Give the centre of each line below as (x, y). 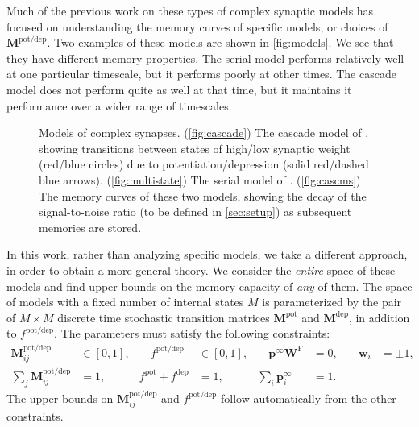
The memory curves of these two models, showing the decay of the (203, 195)
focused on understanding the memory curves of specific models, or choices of (197, 26)
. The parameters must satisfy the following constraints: (192, 333)
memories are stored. (90, 227)
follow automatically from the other (308, 398)
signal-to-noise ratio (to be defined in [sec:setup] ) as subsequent (195, 211)
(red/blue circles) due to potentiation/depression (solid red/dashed (204, 164)
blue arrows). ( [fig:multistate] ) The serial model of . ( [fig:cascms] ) (200, 179)
